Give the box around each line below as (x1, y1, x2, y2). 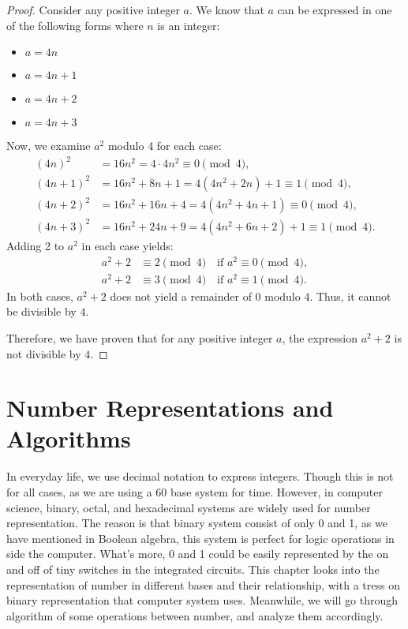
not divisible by (6, 345, 81, 361)
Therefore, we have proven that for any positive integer (6, 329, 273, 346)
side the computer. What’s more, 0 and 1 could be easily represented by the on (6, 545, 389, 562)
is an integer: (157, 17, 220, 33)
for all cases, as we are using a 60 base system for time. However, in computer (6, 484, 384, 500)
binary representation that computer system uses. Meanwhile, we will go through (6, 592, 399, 608)
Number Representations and (6, 391, 334, 424)
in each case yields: (81, 237, 174, 253)
